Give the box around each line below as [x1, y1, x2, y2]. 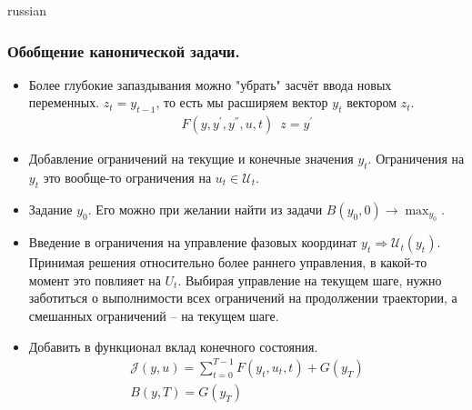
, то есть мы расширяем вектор [156, 93, 328, 112]
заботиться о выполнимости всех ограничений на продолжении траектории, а [28, 288, 457, 307]
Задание [28, 199, 73, 218]
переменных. [28, 93, 100, 112]
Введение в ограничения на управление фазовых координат [28, 233, 357, 252]
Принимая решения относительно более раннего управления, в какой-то [28, 253, 427, 272]
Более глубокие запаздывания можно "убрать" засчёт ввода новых [28, 75, 392, 94]
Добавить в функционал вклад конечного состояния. [28, 336, 318, 355]
